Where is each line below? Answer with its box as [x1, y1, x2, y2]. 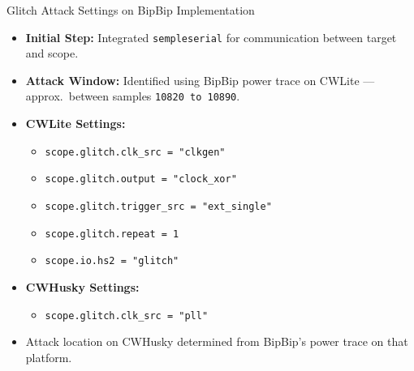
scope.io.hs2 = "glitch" [45, 255, 179, 267]
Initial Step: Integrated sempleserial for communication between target [25, 28, 397, 45]
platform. [25, 348, 72, 365]
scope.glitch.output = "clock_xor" [45, 173, 237, 185]
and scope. [25, 45, 79, 62]
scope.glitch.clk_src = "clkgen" [45, 146, 226, 158]
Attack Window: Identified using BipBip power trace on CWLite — [25, 71, 375, 88]
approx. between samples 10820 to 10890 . [25, 87, 240, 104]
